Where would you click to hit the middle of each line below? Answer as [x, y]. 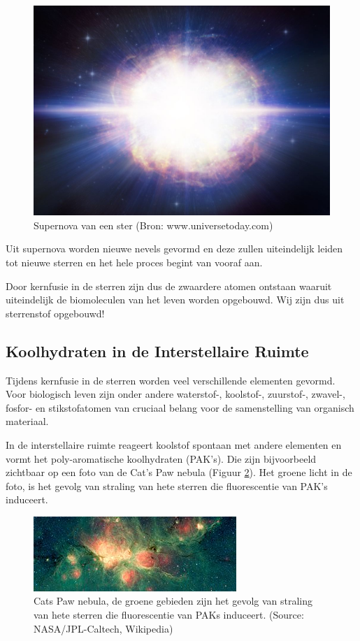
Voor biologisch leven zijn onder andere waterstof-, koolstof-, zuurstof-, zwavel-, [175, 394]
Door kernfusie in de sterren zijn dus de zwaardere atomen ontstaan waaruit [169, 286]
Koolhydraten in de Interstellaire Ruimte [157, 351]
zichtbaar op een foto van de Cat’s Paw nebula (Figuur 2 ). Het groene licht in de [179, 472]
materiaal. [27, 421]
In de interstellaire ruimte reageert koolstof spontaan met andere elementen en [174, 444]
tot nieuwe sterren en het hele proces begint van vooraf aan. [134, 262]
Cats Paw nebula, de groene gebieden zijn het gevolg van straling [173, 601]
